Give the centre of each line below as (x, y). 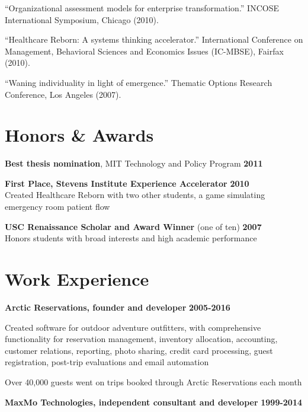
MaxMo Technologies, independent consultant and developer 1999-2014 (153, 402)
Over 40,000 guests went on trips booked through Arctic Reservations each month (153, 381)
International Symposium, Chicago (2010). (82, 19)
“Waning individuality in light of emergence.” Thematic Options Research (139, 82)
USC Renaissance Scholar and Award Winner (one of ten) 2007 (133, 226)
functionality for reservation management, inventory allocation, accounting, (141, 339)
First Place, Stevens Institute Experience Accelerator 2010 (127, 183)
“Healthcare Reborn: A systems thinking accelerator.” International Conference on (154, 39)
